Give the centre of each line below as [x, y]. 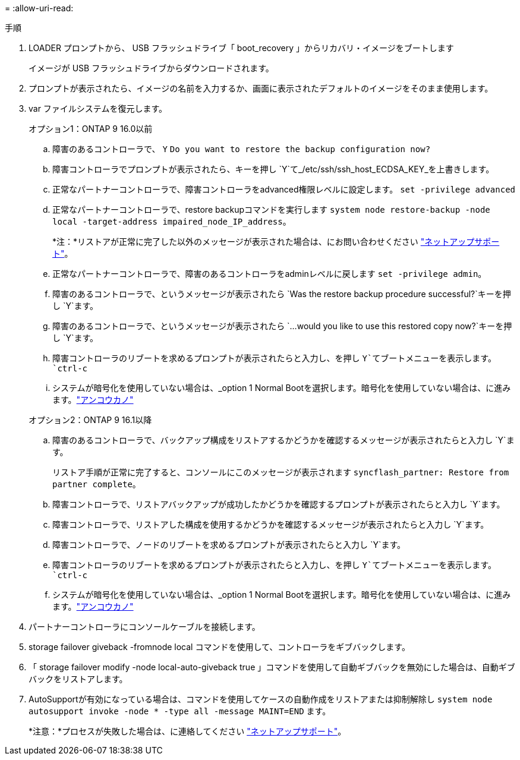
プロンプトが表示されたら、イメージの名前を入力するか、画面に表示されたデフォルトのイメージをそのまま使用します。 [261, 88]
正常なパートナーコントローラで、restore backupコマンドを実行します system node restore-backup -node [271, 209]
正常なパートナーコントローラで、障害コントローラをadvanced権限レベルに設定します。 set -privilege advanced [284, 189]
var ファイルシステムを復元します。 [98, 108]
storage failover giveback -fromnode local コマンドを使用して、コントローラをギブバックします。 [219, 647]
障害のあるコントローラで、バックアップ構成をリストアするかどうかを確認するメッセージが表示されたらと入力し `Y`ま [283, 440]
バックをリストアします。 [78, 679]
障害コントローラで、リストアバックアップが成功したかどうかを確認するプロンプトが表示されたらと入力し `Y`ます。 [279, 504]
